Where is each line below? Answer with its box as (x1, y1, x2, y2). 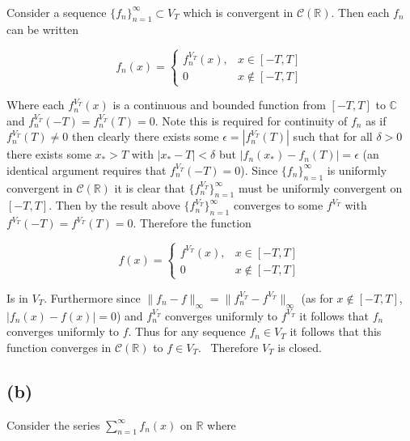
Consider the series (6, 416, 100, 433)
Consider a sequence (6, 3, 107, 20)
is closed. (277, 338, 322, 355)
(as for (301, 289, 333, 306)
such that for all (293, 128, 373, 145)
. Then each (331, 3, 390, 20)
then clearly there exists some (71, 128, 219, 145)
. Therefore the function (133, 214, 251, 231)
